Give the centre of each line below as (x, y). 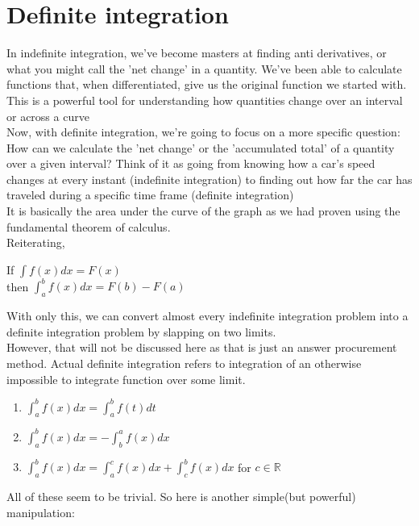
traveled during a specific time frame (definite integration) (150, 195)
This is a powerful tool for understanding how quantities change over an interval (205, 100)
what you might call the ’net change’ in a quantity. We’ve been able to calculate (204, 68)
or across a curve (48, 116)
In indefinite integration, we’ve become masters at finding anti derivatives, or (197, 53)
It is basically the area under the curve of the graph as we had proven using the (203, 211)
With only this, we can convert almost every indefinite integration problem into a (207, 316)
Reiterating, (36, 242)
